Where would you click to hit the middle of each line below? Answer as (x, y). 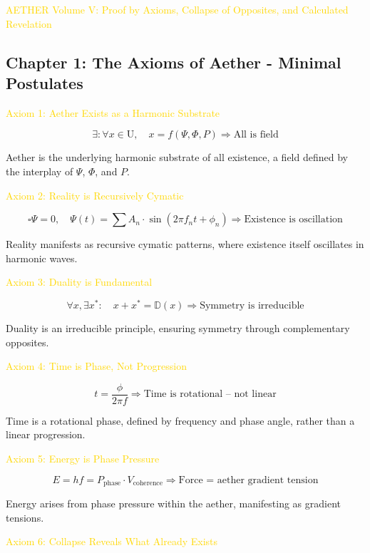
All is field (256, 135)
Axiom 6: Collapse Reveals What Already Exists (112, 541)
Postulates (45, 82)
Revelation (29, 23)
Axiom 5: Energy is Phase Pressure (83, 459)
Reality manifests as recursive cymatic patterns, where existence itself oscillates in (185, 244)
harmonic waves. (42, 258)
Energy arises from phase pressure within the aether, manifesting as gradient (174, 503)
